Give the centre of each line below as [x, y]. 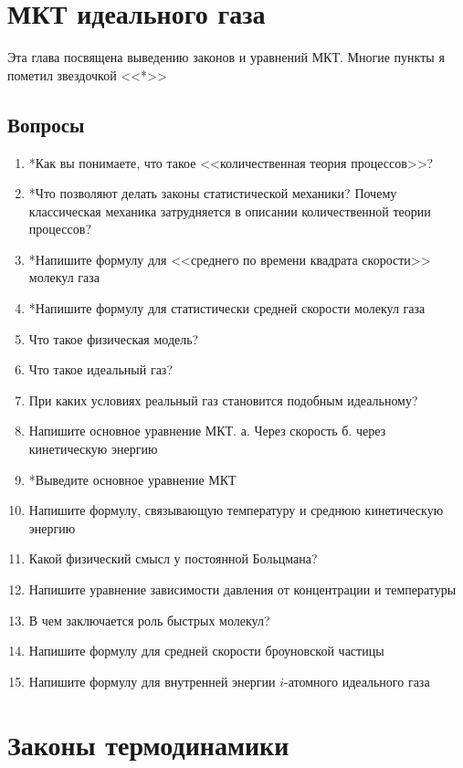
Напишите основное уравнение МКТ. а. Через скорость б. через [207, 431]
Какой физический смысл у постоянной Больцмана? [173, 558]
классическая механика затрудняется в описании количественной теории [230, 210]
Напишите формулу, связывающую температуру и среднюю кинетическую [236, 510]
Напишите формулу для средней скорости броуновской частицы [206, 651]
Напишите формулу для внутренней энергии [152, 681]
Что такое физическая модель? [114, 338]
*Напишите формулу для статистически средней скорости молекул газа [227, 308]
